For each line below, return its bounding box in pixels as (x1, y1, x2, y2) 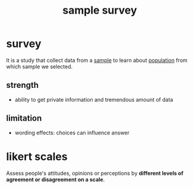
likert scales (6, 150, 68, 163)
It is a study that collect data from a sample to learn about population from (6, 56, 188, 64)
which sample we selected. (6, 63, 73, 70)
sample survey (62, 4, 138, 17)
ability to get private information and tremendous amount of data (14, 96, 173, 103)
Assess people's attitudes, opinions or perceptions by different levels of (6, 169, 183, 177)
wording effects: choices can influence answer (14, 129, 129, 136)
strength (6, 80, 39, 90)
